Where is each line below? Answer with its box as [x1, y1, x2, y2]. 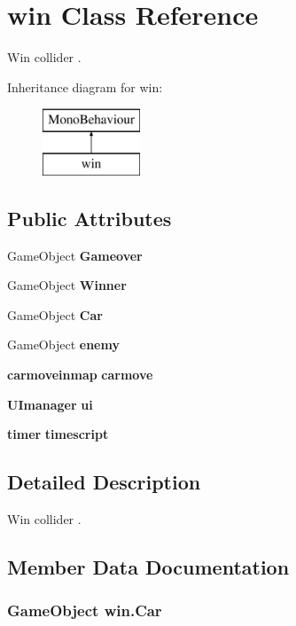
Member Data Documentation [7, 553, 290, 581]
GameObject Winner [7, 276, 127, 294]
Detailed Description [7, 468, 201, 496]
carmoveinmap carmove [7, 365, 153, 384]
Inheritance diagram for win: [7, 77, 163, 96]
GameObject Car [7, 305, 103, 324]
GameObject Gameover [7, 246, 143, 264]
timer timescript [7, 425, 109, 443]
